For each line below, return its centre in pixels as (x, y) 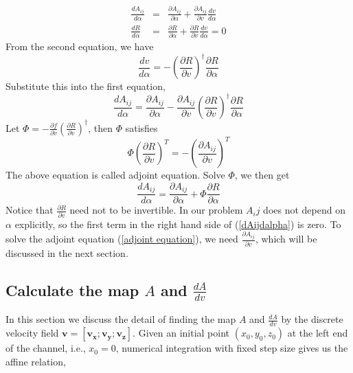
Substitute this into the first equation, (86, 86)
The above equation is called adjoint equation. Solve (115, 175)
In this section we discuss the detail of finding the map (121, 319)
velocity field (32, 333)
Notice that (30, 210)
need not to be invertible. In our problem (156, 210)
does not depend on (304, 210)
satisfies (141, 127)
